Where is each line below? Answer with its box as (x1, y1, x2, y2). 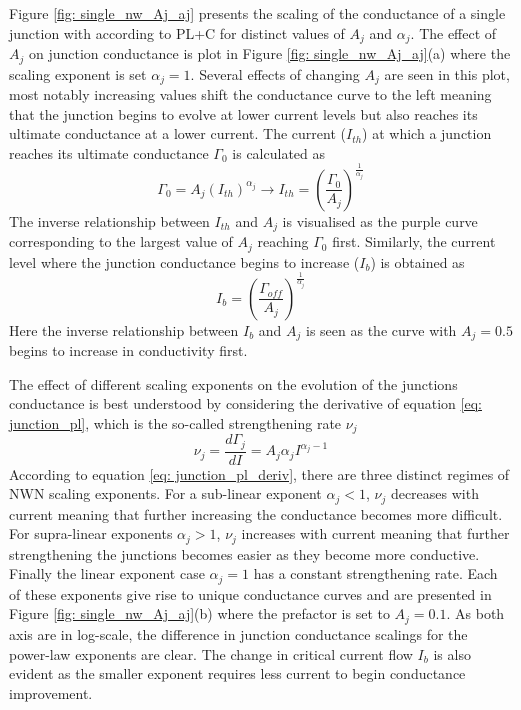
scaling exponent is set (9, 63, 147, 84)
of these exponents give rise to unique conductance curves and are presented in (9, 583, 492, 604)
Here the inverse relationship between (9, 319, 239, 340)
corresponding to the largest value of (9, 231, 233, 252)
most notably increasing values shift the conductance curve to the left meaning (9, 83, 492, 104)
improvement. (9, 682, 93, 703)
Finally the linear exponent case (9, 563, 205, 584)
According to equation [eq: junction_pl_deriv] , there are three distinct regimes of (9, 463, 510, 484)
